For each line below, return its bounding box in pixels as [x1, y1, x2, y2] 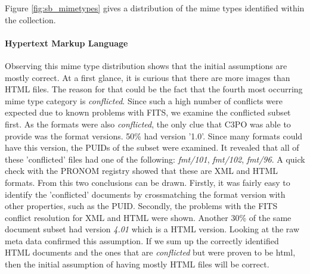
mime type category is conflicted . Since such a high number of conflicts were [5, 94, 283, 107]
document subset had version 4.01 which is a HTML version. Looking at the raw [5, 223, 300, 235]
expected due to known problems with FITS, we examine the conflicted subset [5, 106, 291, 119]
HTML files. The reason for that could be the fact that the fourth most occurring [5, 83, 303, 95]
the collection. [5, 13, 56, 26]
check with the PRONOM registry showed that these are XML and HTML [5, 164, 278, 177]
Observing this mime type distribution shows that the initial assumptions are [5, 59, 287, 71]
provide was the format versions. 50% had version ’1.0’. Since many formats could [5, 129, 303, 142]
